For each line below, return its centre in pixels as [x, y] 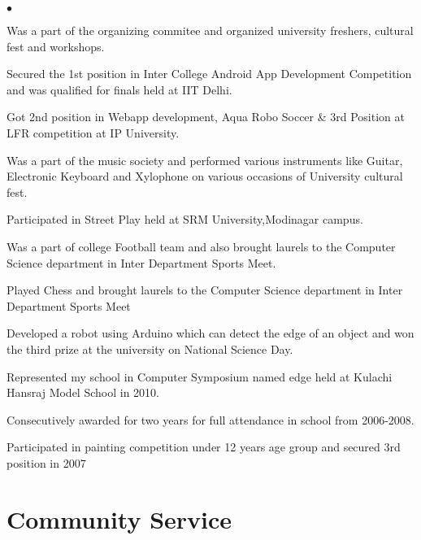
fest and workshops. [56, 46]
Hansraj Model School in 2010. [83, 392]
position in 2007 [46, 462]
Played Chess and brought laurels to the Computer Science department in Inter [205, 290]
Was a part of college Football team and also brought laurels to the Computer [201, 246]
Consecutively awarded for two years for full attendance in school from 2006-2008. [210, 419]
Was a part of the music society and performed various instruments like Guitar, [205, 160]
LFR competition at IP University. [93, 132]
